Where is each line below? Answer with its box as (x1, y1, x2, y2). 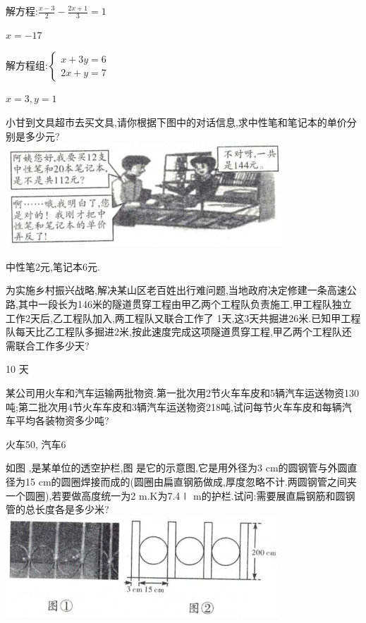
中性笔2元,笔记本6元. (6, 259, 100, 273)
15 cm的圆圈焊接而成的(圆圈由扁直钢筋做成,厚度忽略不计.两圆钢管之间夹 (25, 474, 357, 488)
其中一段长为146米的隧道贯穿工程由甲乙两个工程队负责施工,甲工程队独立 (18, 296, 352, 311)
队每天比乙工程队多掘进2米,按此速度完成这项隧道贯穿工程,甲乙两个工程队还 (6, 324, 352, 339)
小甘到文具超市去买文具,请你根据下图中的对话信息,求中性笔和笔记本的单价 (6, 115, 347, 130)
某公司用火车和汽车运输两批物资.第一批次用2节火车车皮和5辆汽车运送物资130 (6, 385, 359, 400)
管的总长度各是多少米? (6, 502, 109, 517)
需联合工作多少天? (6, 338, 90, 352)
